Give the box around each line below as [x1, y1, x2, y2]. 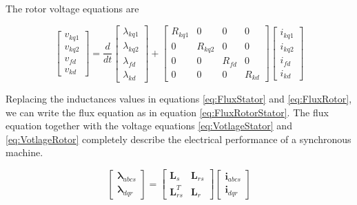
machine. [6, 145, 43, 160]
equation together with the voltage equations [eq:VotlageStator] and [6, 118, 292, 133]
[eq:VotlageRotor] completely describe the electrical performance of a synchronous [6, 131, 351, 146]
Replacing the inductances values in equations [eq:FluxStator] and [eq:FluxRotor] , [6, 91, 352, 105]
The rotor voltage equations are [6, 1, 139, 15]
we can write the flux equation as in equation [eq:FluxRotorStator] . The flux [6, 105, 329, 119]
